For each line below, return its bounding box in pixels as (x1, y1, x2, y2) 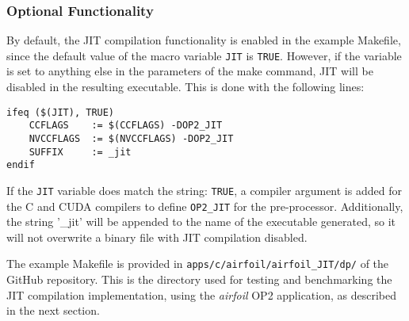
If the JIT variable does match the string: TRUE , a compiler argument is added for (6, 182, 402, 198)
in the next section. (6, 302, 100, 319)
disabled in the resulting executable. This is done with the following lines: (6, 78, 365, 95)
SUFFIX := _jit (29, 146, 132, 158)
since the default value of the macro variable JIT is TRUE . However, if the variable (6, 47, 402, 63)
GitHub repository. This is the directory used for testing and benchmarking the (6, 271, 392, 288)
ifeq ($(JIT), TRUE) (6, 106, 115, 118)
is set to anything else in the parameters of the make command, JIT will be (6, 63, 373, 79)
